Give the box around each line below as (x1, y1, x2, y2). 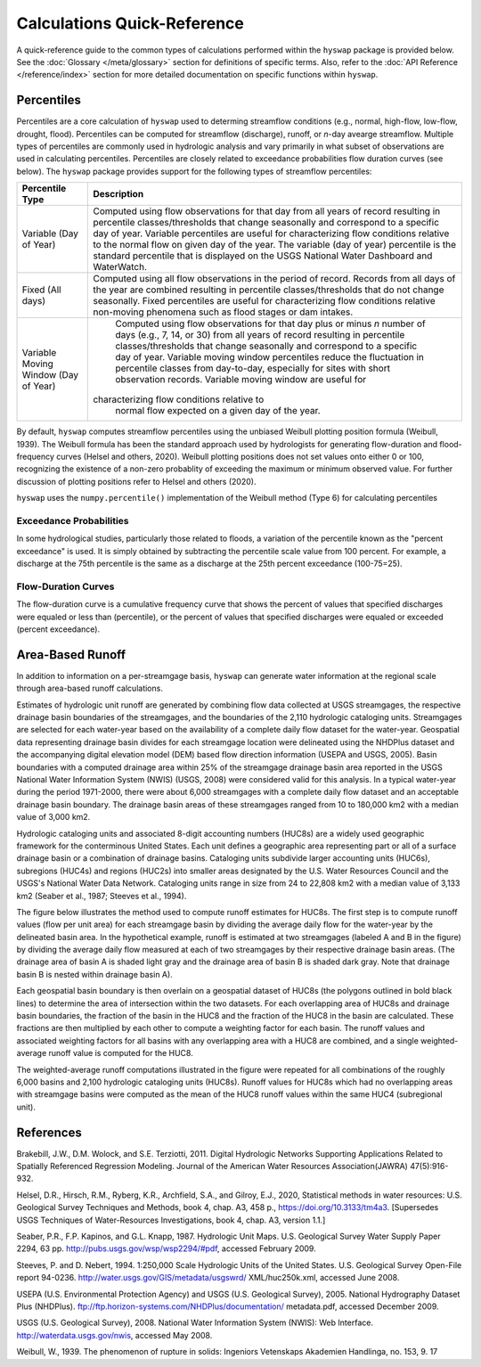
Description (93, 188, 144, 201)
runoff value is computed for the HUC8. (48, 1048, 193, 1059)
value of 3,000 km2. (16, 812, 91, 823)
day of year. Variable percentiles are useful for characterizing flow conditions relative (93, 227, 450, 240)
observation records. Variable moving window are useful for (115, 373, 367, 386)
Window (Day (21, 369, 79, 381)
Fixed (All (21, 283, 61, 296)
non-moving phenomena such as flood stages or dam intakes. (93, 306, 354, 318)
